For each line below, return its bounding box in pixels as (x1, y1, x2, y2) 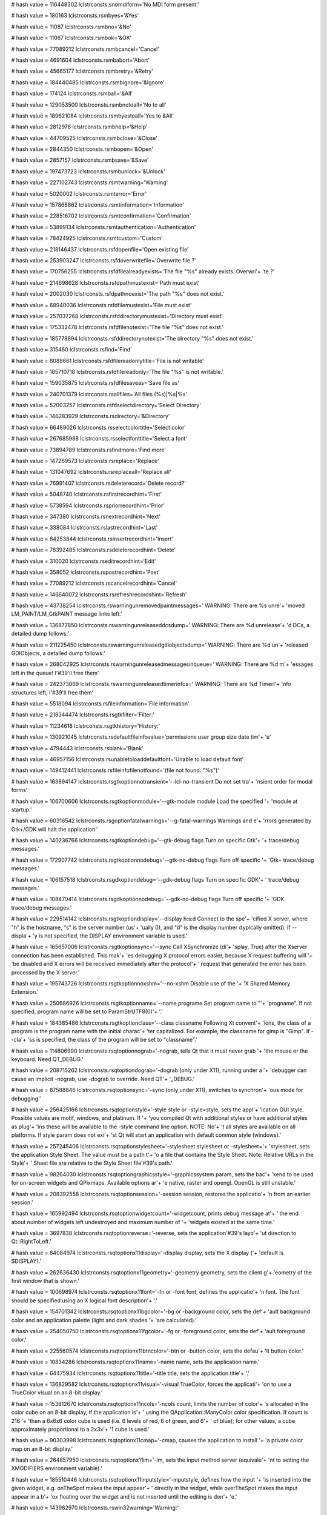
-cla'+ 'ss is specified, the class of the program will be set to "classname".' (11, 1036, 198, 1044)
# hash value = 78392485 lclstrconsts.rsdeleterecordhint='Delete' (11, 546, 176, 554)
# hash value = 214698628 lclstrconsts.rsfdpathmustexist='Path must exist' (11, 279, 200, 286)
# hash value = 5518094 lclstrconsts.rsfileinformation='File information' (11, 700, 190, 707)
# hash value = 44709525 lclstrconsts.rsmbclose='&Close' (11, 134, 157, 142)
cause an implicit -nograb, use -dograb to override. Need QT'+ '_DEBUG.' (11, 1075, 195, 1082)
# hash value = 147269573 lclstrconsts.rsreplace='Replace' (11, 458, 160, 465)
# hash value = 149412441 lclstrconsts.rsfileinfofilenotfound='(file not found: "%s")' (11, 767, 220, 774)
